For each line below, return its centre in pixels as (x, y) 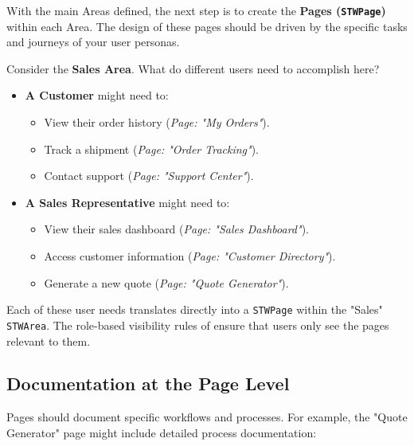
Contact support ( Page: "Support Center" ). (149, 176)
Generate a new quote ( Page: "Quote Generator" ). (166, 282)
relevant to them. (49, 340)
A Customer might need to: (97, 95)
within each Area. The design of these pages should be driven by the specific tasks (207, 26)
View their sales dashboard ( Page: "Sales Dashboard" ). (176, 229)
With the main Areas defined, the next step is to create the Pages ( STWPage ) (196, 10)
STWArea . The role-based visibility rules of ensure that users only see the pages (198, 325)
